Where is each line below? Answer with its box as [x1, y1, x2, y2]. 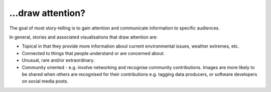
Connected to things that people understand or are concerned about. [22, 50, 165, 56]
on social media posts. [22, 78, 69, 84]
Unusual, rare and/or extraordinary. [22, 57, 95, 63]
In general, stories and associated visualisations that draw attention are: [9, 34, 158, 40]
